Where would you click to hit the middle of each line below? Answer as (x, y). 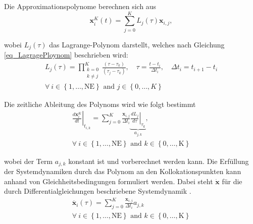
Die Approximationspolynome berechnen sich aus (80, 6)
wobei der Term (29, 161)
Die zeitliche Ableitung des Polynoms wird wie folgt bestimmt (100, 104)
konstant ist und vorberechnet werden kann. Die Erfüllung (159, 161)
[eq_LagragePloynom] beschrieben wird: (66, 55)
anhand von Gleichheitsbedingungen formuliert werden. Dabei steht (109, 181)
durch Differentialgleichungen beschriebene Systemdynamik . (98, 191)
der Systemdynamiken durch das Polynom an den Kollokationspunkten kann (123, 171)
